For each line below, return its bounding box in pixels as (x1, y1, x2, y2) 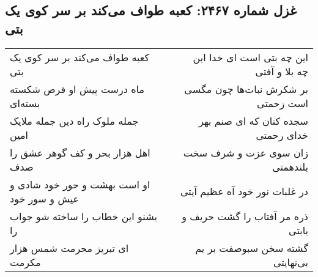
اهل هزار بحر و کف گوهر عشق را (10, 145, 150, 160)
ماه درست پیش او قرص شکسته (10, 81, 145, 96)
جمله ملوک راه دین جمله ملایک (10, 113, 139, 128)
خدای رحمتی (256, 127, 308, 142)
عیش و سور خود (10, 191, 79, 205)
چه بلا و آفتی (255, 64, 308, 78)
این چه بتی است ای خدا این (193, 50, 308, 64)
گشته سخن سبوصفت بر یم (195, 240, 308, 255)
